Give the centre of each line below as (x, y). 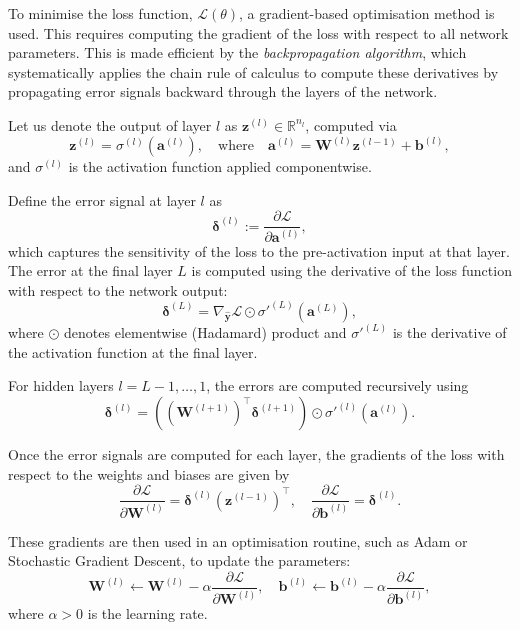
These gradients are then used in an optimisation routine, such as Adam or (238, 540)
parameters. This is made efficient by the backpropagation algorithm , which (237, 52)
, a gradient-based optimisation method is (367, 13)
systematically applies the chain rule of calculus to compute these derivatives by (253, 71)
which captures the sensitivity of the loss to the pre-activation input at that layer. (259, 250)
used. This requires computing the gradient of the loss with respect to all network (258, 32)
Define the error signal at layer (102, 199)
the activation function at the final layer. (133, 351)
